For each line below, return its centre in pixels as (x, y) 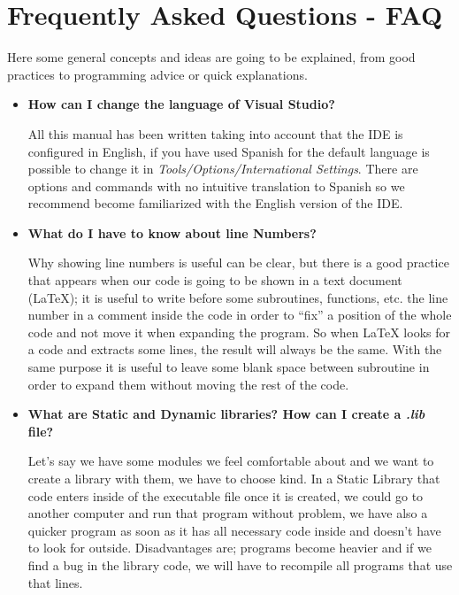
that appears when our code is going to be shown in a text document (215, 280)
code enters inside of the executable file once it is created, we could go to (226, 495)
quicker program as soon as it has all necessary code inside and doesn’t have (234, 530)
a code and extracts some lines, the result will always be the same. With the (235, 349)
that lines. (55, 582)
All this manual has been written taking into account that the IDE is (215, 133)
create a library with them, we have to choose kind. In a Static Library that (234, 478)
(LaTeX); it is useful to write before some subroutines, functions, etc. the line (238, 297)
